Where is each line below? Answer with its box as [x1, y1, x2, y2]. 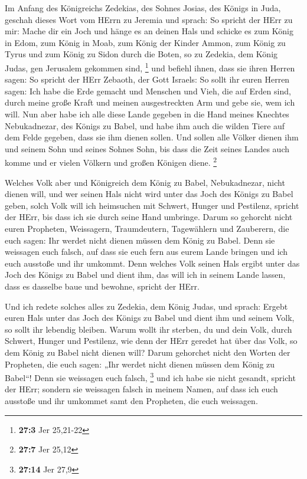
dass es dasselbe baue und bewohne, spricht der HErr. [5, 280, 200, 292]
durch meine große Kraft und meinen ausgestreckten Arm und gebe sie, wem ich [5, 96, 295, 109]
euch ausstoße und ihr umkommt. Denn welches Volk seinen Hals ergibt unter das [5, 257, 300, 269]
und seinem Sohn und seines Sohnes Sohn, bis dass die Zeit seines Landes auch [5, 142, 290, 155]
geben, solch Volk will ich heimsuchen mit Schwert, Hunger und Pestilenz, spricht [5, 199, 299, 211]
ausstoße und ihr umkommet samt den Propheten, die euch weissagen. [5, 394, 258, 406]
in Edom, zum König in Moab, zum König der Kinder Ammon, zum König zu [5, 36, 286, 48]
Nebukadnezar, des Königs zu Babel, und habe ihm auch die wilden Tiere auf [5, 119, 285, 132]
